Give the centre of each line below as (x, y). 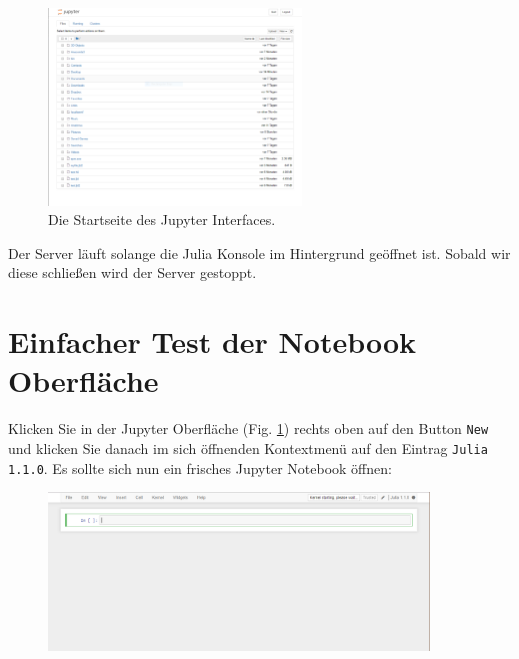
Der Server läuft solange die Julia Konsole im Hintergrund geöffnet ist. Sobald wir (259, 252)
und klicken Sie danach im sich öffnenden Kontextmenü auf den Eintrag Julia (248, 447)
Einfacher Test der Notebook (212, 341)
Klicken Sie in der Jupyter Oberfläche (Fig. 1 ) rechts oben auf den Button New (248, 428)
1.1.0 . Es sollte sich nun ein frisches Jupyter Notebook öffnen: (200, 467)
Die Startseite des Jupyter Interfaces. (162, 219)
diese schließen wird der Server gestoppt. (132, 272)
